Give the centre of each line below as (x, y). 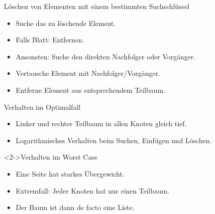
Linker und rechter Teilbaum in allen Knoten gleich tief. (101, 123)
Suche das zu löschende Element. (66, 23)
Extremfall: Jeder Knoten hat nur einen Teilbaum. (93, 190)
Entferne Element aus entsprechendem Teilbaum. (90, 90)
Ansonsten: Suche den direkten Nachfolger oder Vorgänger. (106, 56)
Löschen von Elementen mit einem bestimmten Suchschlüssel (97, 6)
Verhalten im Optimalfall (42, 107)
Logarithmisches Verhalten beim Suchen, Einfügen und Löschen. (114, 140)
